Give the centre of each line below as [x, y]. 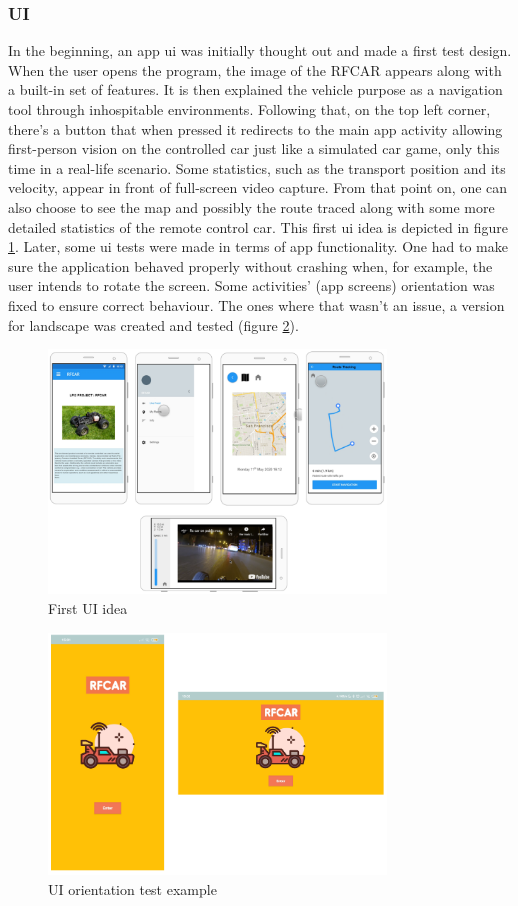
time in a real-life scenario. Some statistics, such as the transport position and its [257, 167]
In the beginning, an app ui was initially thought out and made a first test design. [260, 50]
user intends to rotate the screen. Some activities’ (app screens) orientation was [251, 285]
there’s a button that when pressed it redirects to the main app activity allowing [255, 128]
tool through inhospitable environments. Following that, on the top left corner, [249, 109]
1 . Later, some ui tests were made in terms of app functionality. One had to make [258, 246]
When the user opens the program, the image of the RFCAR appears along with [255, 69]
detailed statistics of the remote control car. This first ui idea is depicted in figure [258, 226]
